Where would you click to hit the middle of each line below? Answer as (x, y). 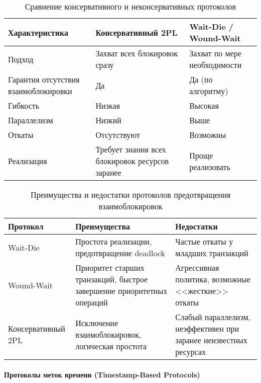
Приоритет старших (110, 267)
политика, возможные (213, 279)
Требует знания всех (131, 149)
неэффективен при (207, 328)
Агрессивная (197, 267)
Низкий (108, 120)
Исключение (97, 323)
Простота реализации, (114, 241)
